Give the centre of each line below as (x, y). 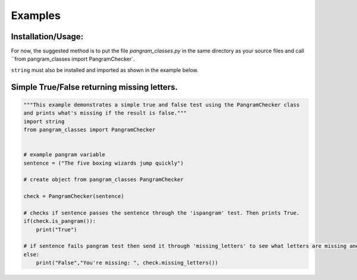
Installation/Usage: (47, 37)
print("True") (57, 229)
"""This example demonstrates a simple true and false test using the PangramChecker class (162, 105)
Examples (36, 15)
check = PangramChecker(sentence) (74, 196)
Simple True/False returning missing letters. (94, 87)
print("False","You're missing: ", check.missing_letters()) (127, 263)
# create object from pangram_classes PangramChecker (104, 180)
